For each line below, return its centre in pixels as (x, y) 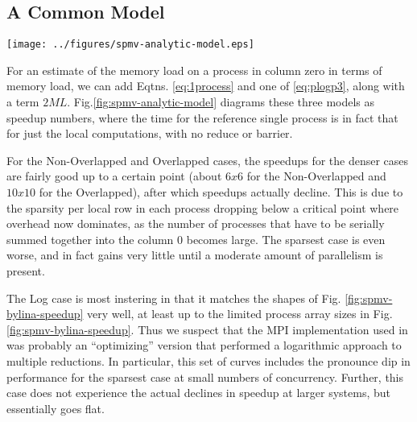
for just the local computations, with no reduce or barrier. (150, 133)
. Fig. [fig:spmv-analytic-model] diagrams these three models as (221, 102)
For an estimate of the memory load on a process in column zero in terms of (194, 70)
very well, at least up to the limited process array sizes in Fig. (240, 314)
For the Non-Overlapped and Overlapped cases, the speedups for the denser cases (208, 160)
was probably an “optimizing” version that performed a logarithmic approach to (204, 345)
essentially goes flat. (56, 408)
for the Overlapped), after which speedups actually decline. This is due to (221, 192)
